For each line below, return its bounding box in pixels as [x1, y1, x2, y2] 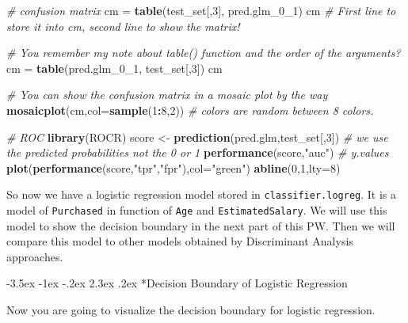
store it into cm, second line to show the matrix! [6, 17, 240, 34]
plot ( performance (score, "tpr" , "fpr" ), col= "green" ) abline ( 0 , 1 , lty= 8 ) [6, 159, 341, 176]
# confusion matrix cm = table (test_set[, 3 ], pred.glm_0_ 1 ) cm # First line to [6, 2, 396, 18]
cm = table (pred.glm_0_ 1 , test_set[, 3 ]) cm [6, 59, 223, 76]
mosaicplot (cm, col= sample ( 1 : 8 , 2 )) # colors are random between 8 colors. [6, 101, 374, 118]
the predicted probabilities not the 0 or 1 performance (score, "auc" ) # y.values [6, 144, 389, 161]
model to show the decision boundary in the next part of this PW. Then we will [6, 217, 395, 234]
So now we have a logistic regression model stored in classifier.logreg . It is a [6, 186, 396, 203]
